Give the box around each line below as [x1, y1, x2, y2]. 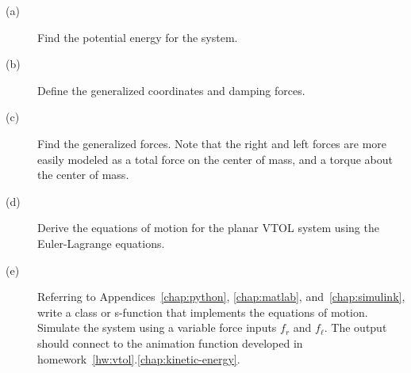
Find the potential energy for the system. [37, 29, 238, 45]
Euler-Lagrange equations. [37, 234, 165, 251]
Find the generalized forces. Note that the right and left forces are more [37, 135, 387, 151]
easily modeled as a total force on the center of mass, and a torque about [37, 150, 393, 167]
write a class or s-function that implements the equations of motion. [37, 303, 368, 320]
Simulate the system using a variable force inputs [37, 319, 277, 336]
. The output [324, 319, 387, 336]
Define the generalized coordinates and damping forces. [37, 82, 305, 98]
